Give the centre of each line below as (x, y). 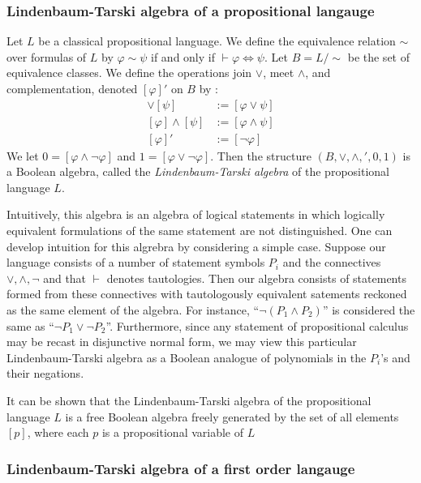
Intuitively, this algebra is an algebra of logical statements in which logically (196, 214)
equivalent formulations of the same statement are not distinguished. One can (200, 231)
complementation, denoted (72, 88)
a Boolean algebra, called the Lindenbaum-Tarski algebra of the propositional (198, 171)
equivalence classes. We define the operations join (129, 73)
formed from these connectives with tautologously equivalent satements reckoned (207, 294)
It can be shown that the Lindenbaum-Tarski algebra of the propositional (189, 400)
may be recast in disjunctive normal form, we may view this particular (182, 342)
